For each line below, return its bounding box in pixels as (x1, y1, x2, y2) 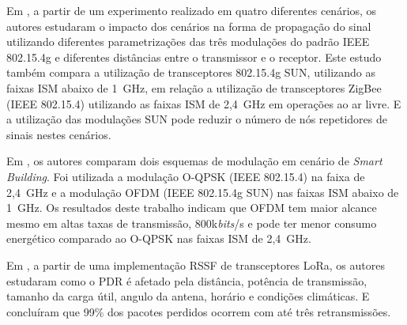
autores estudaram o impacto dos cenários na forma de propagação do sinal (6, 17, 371, 34)
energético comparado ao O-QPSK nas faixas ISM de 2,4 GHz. (6, 230, 311, 247)
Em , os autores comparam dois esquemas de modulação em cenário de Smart (6, 153, 383, 169)
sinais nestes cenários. (6, 126, 111, 142)
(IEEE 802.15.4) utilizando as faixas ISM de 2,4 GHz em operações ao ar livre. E (6, 95, 401, 111)
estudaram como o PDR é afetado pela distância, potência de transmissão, (6, 272, 367, 289)
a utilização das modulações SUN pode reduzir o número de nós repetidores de (6, 111, 387, 127)
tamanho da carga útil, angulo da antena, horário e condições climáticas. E (6, 288, 370, 304)
